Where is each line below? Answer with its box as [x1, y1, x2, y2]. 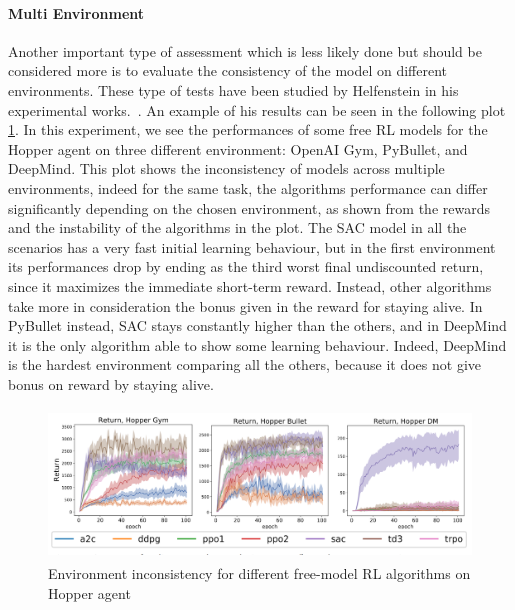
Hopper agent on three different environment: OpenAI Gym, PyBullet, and [8, 138, 468, 159]
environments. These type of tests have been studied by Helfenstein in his [8, 79, 459, 100]
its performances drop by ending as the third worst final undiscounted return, [8, 256, 484, 277]
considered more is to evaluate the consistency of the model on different [8, 60, 448, 81]
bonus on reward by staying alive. [8, 373, 214, 394]
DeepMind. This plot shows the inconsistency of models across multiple [8, 158, 445, 179]
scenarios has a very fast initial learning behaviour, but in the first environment [8, 236, 496, 257]
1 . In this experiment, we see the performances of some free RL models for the [8, 119, 488, 140]
